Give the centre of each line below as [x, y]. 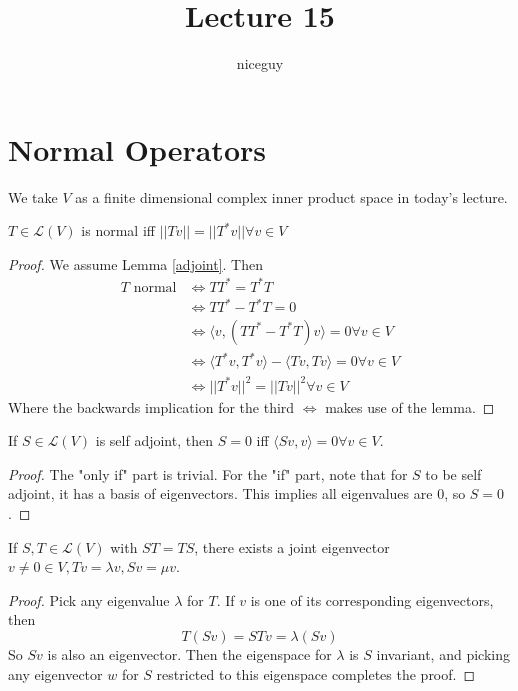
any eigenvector [55, 673]
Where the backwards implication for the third [151, 406]
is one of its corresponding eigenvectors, [372, 599]
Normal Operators [137, 148]
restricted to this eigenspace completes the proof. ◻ [316, 673]
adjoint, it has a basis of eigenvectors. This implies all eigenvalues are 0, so [237, 493]
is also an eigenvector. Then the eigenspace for [189, 653]
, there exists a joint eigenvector [292, 546]
